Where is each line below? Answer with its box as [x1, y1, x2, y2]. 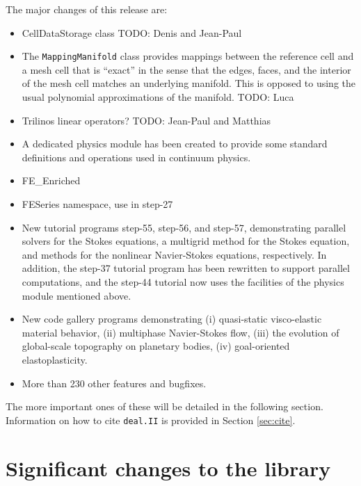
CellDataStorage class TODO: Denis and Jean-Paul [22, 25, 242, 40]
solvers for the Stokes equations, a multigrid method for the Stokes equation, [22, 234, 350, 248]
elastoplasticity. [22, 352, 88, 366]
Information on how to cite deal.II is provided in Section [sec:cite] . [6, 412, 296, 427]
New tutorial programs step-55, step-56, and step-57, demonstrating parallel [22, 220, 346, 234]
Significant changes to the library [6, 453, 331, 482]
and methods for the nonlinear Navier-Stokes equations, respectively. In [22, 247, 327, 261]
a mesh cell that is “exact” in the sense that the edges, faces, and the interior [22, 62, 351, 76]
